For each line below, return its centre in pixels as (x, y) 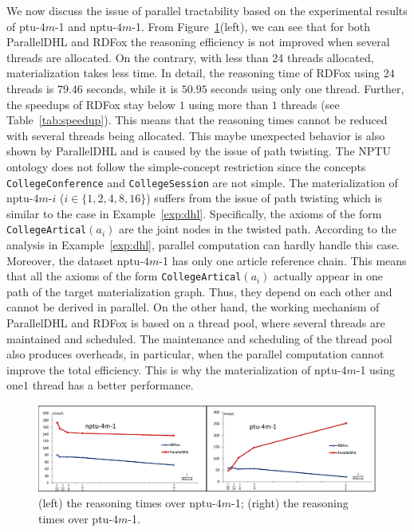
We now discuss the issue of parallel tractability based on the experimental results (207, 10)
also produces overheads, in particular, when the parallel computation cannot (195, 354)
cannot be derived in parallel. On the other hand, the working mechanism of (193, 307)
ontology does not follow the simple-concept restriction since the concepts (186, 166)
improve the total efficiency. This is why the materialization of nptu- (174, 369)
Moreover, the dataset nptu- (75, 260)
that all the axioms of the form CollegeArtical (124, 276)
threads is (30, 88)
